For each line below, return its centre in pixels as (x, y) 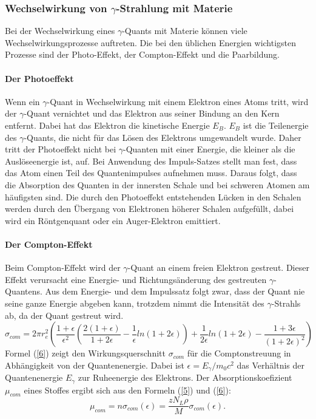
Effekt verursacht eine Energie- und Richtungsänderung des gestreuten (136, 279)
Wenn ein (22, 101)
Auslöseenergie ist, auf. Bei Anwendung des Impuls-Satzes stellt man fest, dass (151, 161)
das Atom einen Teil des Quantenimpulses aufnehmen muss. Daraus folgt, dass (151, 173)
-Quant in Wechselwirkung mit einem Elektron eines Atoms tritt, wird (178, 101)
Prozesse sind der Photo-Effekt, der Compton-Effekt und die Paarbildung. (142, 54)
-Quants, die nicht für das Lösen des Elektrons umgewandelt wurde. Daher (163, 137)
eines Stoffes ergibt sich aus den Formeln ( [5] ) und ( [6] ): (127, 390)
